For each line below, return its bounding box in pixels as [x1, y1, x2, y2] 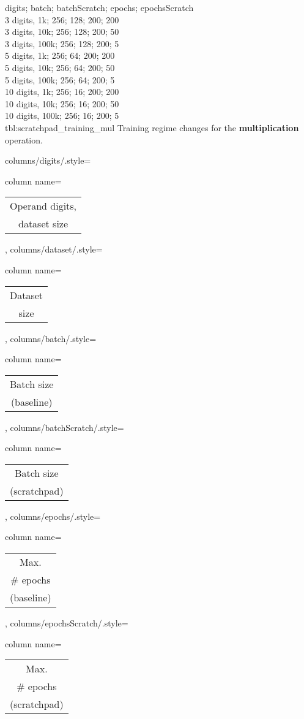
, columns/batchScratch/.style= [5, 420, 124, 433]
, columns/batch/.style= [5, 332, 97, 344]
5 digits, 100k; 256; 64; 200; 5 [5, 73, 115, 86]
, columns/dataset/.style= [5, 243, 103, 256]
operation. [5, 133, 43, 146]
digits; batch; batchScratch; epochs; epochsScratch [5, 1, 194, 13]
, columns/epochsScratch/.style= [5, 617, 128, 630]
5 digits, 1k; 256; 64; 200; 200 [5, 49, 115, 62]
